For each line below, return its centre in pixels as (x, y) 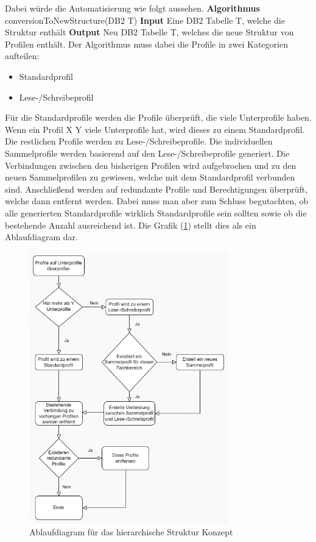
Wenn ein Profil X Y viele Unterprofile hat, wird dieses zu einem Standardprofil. (155, 129)
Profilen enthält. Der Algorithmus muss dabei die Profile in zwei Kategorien (146, 44)
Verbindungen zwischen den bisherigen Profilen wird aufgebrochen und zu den (151, 165)
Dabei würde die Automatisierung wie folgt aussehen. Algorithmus (132, 8)
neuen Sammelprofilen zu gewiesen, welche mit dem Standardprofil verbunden (150, 177)
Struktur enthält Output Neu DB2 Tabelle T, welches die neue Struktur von (149, 32)
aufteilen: (22, 56)
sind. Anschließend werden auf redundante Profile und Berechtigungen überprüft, (156, 189)
